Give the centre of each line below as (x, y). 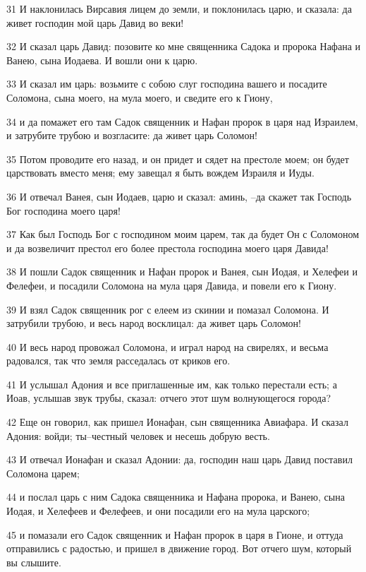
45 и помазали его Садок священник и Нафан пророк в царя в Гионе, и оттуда (175, 534)
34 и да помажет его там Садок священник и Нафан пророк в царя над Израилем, (182, 121)
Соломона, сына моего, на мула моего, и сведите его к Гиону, (140, 97)
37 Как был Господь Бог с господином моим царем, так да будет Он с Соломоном (183, 234)
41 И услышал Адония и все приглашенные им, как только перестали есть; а (172, 384)
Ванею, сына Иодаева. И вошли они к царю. (102, 60)
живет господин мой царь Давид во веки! (95, 22)
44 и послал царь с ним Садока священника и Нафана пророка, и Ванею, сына (176, 497)
